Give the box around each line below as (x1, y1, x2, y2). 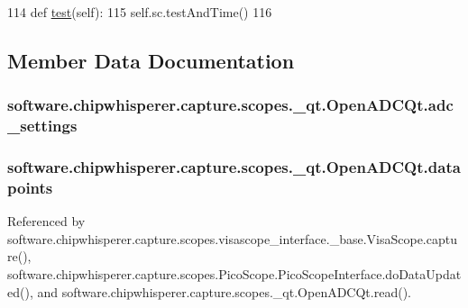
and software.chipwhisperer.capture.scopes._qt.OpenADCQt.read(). (37, 282, 411, 301)
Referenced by (7, 212, 86, 231)
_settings (7, 114, 78, 137)
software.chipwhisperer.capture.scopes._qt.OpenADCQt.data (7, 156, 461, 178)
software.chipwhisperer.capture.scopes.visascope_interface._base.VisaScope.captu (7, 229, 457, 248)
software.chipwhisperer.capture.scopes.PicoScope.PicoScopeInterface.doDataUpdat (7, 265, 462, 284)
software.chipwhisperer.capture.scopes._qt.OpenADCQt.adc (7, 94, 454, 116)
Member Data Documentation (7, 46, 295, 74)
